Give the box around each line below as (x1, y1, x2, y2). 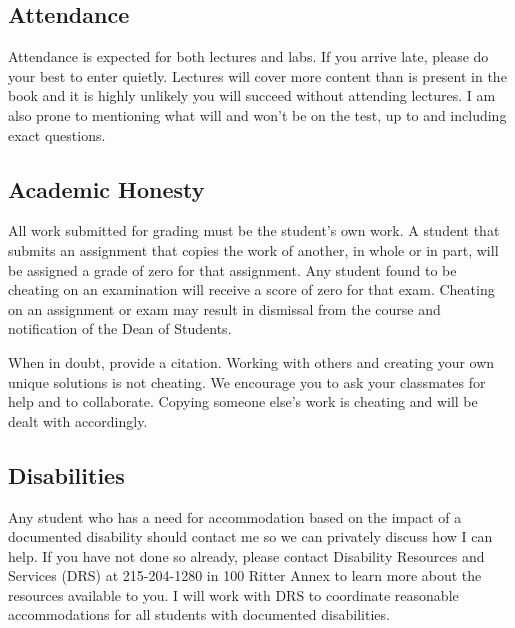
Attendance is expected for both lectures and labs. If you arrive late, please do (8, 46, 489, 67)
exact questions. (8, 124, 106, 145)
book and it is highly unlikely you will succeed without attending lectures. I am (8, 85, 496, 106)
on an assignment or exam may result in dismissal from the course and (8, 298, 441, 319)
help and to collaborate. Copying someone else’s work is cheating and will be (8, 391, 478, 412)
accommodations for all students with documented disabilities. (8, 604, 390, 625)
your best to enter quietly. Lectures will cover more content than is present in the (8, 65, 507, 86)
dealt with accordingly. (8, 410, 148, 431)
